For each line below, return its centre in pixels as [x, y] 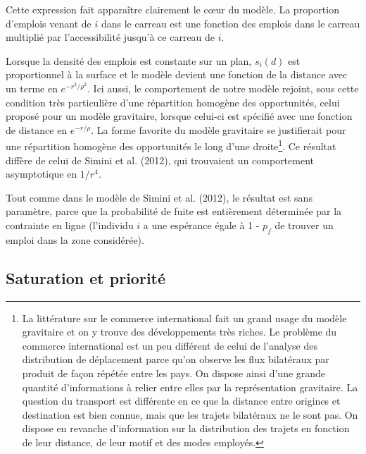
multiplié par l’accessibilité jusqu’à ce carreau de [111, 37]
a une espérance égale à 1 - [201, 225]
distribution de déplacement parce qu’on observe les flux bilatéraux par [176, 359]
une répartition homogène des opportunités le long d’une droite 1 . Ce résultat [171, 145]
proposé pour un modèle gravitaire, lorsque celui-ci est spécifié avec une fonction [179, 116]
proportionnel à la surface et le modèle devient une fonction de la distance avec [177, 74]
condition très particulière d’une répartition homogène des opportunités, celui [173, 102]
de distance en [37, 129]
